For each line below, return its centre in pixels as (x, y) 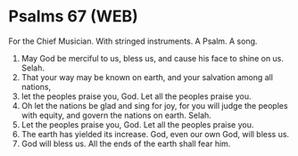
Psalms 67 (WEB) (74, 16)
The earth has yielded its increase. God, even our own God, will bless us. (155, 134)
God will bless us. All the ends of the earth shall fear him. (126, 144)
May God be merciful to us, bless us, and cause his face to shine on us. (153, 58)
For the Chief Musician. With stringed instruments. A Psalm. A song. (133, 41)
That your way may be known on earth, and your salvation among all (147, 77)
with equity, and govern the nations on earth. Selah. (116, 115)
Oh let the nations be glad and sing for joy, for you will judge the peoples (154, 105)
